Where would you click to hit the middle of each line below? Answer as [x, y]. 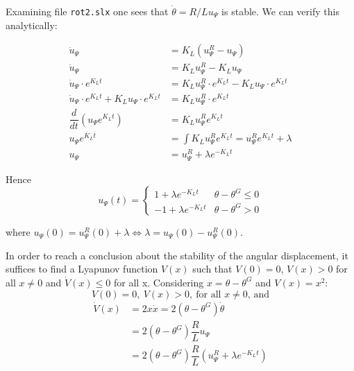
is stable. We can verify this [280, 11]
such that [212, 269]
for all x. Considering [159, 282]
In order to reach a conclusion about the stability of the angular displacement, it [177, 255]
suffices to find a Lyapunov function [82, 269]
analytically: [32, 25]
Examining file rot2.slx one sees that [87, 11]
